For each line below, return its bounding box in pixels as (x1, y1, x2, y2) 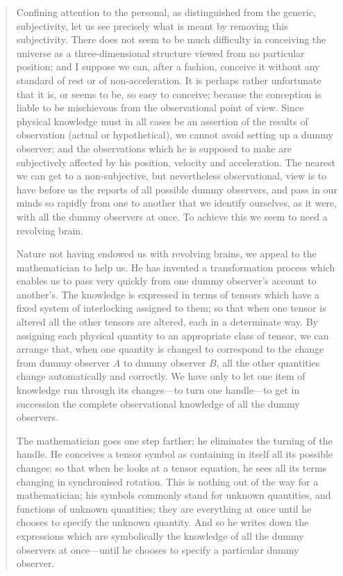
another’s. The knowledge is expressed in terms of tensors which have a (16, 287, 319, 301)
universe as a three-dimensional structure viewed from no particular (16, 45, 305, 60)
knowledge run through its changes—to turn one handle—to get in (16, 383, 300, 397)
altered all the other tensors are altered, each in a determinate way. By (16, 314, 318, 329)
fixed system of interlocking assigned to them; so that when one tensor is (16, 301, 326, 315)
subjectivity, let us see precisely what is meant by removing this (16, 18, 288, 33)
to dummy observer (123, 355, 206, 369)
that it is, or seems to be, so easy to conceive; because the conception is (16, 86, 321, 101)
